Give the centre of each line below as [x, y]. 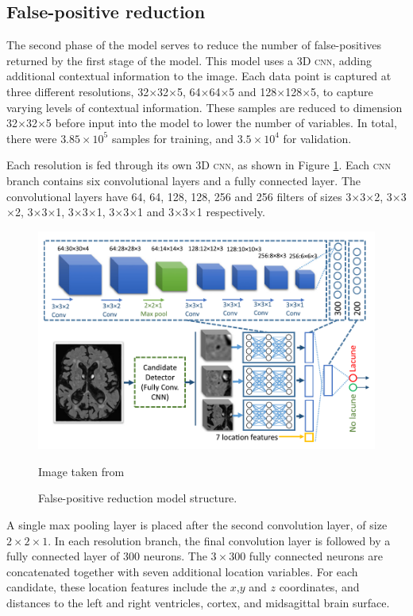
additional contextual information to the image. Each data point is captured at [199, 76]
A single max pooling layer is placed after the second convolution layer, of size [197, 524]
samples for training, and [173, 138]
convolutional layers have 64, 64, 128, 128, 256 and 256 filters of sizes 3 [179, 196]
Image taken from [81, 471]
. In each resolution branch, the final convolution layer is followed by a [219, 540]
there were [32, 138]
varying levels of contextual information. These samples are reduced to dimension [205, 107]
